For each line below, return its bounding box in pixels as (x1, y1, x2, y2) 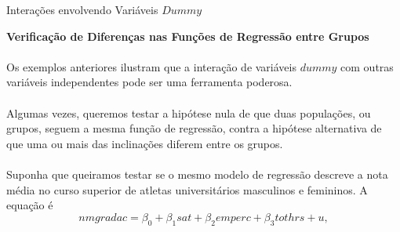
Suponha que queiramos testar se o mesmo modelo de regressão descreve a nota (6, 165, 388, 182)
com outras (340, 58, 394, 74)
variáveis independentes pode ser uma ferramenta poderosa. (6, 74, 293, 90)
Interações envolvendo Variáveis (6, 2, 158, 17)
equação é (6, 197, 53, 213)
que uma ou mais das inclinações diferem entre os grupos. (6, 135, 283, 151)
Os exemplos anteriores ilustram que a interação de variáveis (6, 58, 296, 74)
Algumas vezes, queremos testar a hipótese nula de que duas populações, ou (6, 104, 371, 121)
